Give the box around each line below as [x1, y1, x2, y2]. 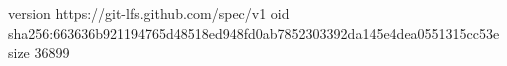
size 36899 [8, 42, 70, 63]
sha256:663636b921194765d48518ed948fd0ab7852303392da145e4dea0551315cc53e [8, 22, 500, 43]
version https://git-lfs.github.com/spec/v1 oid [8, 3, 290, 23]
